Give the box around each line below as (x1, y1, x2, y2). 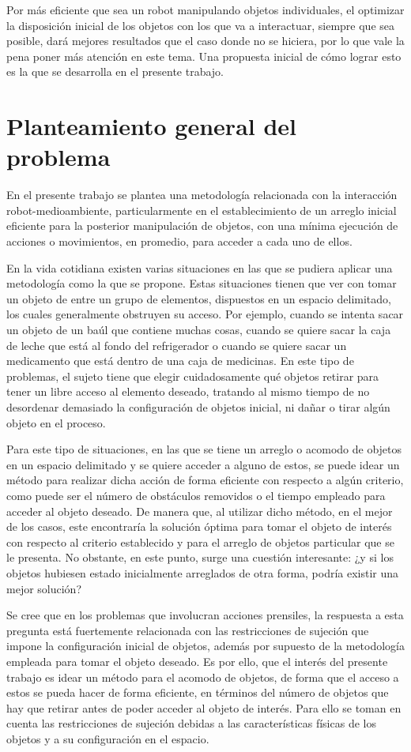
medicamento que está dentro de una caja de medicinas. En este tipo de (6, 352, 354, 369)
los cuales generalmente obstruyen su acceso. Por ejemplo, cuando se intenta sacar (6, 306, 404, 322)
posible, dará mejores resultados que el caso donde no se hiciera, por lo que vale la (6, 32, 405, 49)
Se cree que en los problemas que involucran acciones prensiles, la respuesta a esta (6, 607, 404, 623)
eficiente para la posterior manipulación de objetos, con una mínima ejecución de (6, 217, 398, 234)
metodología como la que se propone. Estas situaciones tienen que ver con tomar (6, 275, 397, 291)
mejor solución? (6, 580, 82, 596)
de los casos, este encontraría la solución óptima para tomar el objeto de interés (6, 518, 392, 535)
